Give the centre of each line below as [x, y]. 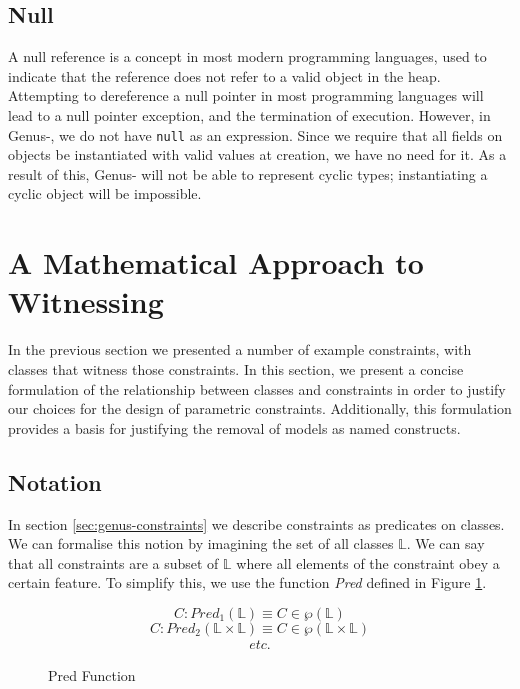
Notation [55, 481]
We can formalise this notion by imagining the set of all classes [201, 543]
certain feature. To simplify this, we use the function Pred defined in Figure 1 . [247, 582]
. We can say [445, 543]
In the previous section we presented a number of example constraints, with [240, 349]
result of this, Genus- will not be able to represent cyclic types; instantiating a [248, 173]
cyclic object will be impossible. [105, 193]
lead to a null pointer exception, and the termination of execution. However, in [249, 114]
